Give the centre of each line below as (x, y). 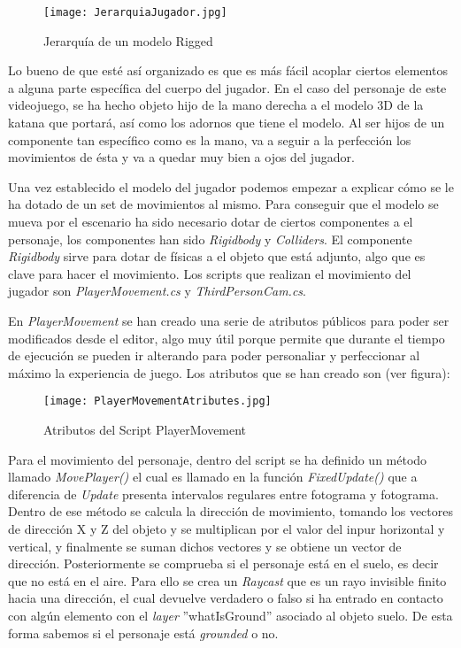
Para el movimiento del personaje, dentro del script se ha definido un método (218, 459)
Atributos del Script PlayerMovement (145, 429)
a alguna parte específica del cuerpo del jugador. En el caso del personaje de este (227, 87)
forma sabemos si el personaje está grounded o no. (143, 633)
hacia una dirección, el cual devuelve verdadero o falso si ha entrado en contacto (226, 598)
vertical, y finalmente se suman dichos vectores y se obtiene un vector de (205, 546)
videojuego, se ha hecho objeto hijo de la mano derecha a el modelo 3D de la (216, 105)
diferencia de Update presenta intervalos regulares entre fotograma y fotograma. (223, 494)
